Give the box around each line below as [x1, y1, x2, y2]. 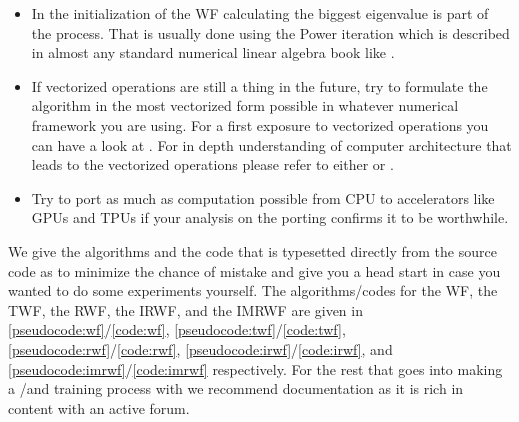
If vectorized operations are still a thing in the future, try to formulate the [31, 75, 488, 96]
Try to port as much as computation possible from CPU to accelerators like [31, 187, 495, 208]
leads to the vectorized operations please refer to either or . [31, 154, 394, 175]
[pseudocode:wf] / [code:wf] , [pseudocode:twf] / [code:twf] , [8, 319, 346, 340]
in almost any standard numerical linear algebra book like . [31, 42, 395, 63]
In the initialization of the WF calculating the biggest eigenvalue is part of [31, 3, 489, 23]
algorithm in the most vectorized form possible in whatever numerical [31, 95, 459, 116]
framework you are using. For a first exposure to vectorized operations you [31, 114, 489, 135]
